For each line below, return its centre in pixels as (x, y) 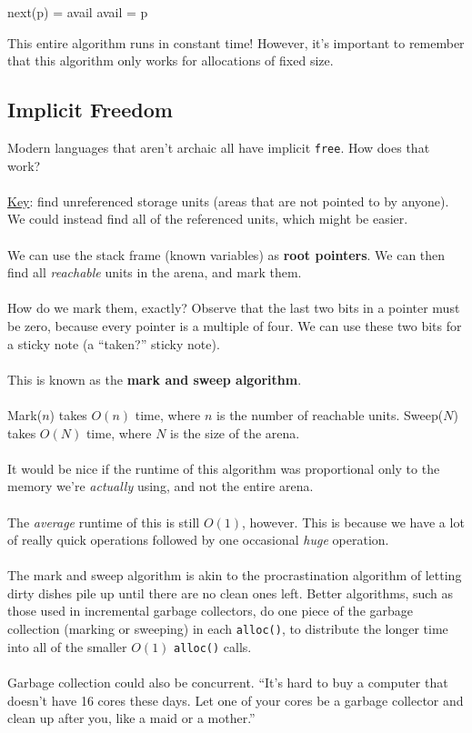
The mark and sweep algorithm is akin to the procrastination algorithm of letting (235, 575)
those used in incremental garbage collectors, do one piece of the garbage (211, 611)
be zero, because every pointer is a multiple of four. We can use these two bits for (235, 325)
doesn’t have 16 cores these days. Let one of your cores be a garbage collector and (236, 700)
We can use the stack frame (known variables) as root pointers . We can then (226, 254)
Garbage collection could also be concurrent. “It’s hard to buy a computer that (228, 682)
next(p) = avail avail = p (78, 12)
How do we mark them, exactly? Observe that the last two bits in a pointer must (234, 308)
